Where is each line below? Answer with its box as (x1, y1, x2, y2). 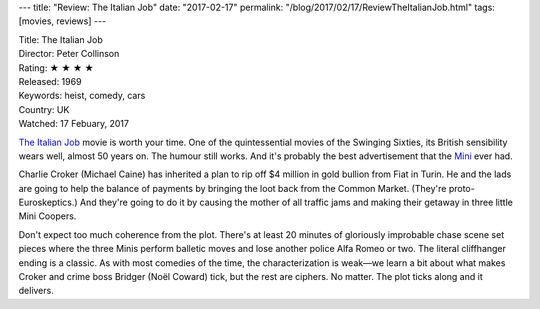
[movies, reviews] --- (18, 15, 107, 27)
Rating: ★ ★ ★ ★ (18, 61, 94, 74)
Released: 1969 (18, 75, 82, 87)
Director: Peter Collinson (18, 48, 120, 60)
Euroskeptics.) (18, 196, 79, 209)
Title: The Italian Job (18, 33, 104, 45)
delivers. (18, 285, 54, 297)
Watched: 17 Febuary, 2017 (18, 118, 130, 130)
